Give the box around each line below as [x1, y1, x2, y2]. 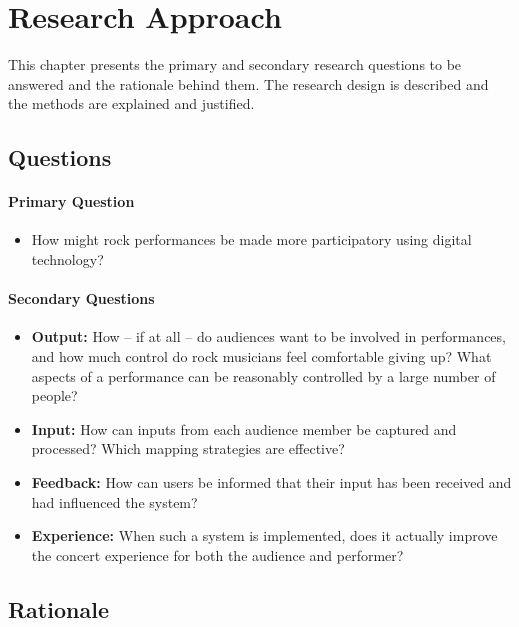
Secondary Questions [8, 288, 155, 309]
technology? [31, 249, 104, 270]
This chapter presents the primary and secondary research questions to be [8, 54, 462, 75]
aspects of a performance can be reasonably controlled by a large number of [31, 365, 496, 386]
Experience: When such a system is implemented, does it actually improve [31, 525, 498, 546]
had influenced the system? [31, 491, 198, 512]
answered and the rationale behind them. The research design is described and [8, 73, 489, 94]
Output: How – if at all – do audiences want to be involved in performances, [31, 326, 506, 347]
